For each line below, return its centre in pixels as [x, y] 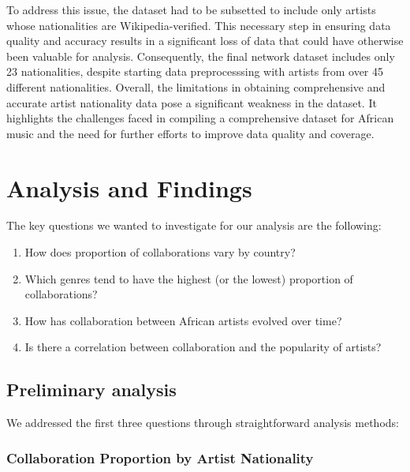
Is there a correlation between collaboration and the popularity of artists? [203, 347]
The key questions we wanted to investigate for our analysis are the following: [194, 225]
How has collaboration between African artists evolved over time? [183, 320]
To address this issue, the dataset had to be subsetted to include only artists [191, 9]
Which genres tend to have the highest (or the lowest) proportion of [189, 278]
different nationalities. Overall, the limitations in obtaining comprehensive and [196, 86]
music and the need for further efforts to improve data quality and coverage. [190, 133]
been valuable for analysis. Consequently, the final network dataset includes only [201, 56]
